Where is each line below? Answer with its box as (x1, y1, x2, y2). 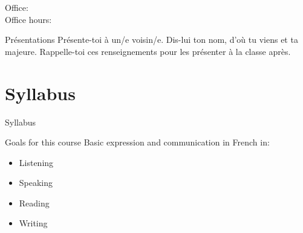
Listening (19, 156, 54, 168)
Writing (19, 217, 48, 229)
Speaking (19, 176, 53, 189)
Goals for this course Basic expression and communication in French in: (5, 136, 270, 148)
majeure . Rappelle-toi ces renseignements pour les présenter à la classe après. (5, 45, 291, 57)
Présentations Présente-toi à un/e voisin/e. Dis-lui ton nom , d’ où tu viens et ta (5, 33, 298, 46)
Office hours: (5, 13, 52, 25)
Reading (19, 196, 50, 209)
